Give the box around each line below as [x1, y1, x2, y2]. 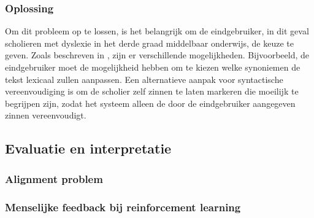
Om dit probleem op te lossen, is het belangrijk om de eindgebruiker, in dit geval [5, 25, 309, 37]
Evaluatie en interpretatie [5, 139, 172, 158]
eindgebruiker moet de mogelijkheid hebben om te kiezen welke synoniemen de [5, 61, 301, 73]
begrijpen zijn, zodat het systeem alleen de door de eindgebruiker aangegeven [5, 96, 296, 109]
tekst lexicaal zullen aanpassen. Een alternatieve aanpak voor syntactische [5, 72, 283, 85]
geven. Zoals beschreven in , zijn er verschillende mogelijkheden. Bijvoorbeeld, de [5, 49, 310, 61]
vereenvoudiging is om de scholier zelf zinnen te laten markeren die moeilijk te [5, 85, 299, 98]
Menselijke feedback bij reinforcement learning [5, 199, 241, 214]
